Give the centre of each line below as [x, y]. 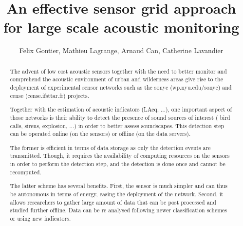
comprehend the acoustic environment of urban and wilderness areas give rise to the [116, 79]
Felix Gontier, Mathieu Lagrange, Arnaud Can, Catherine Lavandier [121, 50]
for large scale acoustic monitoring [121, 27]
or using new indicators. [40, 218]
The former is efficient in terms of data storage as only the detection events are [110, 147]
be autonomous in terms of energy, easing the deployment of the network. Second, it [117, 194]
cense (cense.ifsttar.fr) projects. [49, 95]
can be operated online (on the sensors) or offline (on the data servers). [100, 134]
